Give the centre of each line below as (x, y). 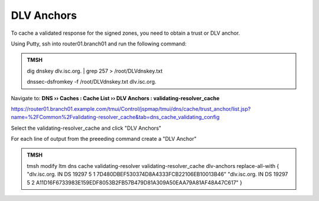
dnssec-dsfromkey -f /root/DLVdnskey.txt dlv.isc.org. (92, 82)
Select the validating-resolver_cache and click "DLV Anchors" (86, 128)
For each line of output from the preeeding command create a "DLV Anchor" (104, 139)
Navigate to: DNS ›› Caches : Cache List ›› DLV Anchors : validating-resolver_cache (115, 98)
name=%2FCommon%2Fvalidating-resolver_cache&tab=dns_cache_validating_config (115, 117)
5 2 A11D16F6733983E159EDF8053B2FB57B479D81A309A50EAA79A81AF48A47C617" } (134, 182)
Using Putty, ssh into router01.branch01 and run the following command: (99, 44)
